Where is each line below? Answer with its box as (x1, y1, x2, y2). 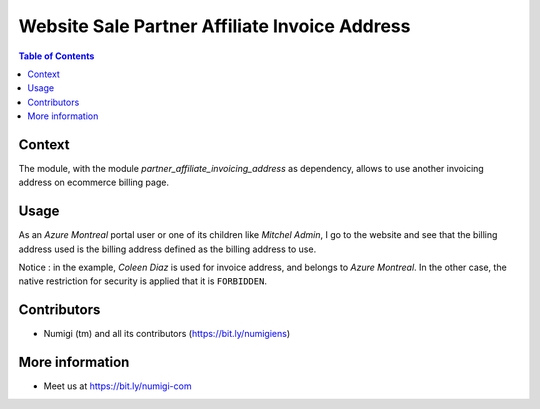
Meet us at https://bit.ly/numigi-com (43, 380, 192, 392)
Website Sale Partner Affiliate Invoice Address (18, 15, 411, 37)
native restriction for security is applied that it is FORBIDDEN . (18, 275, 267, 287)
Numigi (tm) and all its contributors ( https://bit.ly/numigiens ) (43, 328, 291, 340)
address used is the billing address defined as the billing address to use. (18, 243, 317, 255)
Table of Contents (18, 50, 95, 62)
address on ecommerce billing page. (18, 176, 170, 189)
